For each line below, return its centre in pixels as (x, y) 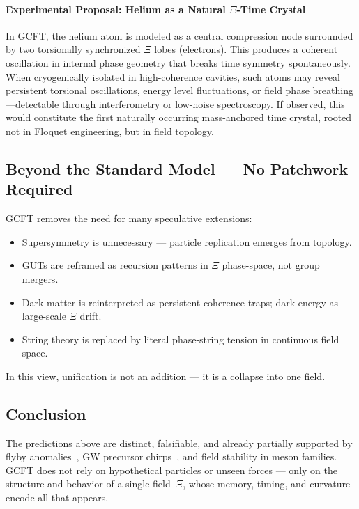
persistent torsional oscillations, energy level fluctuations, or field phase (158, 90)
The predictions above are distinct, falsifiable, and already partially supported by (179, 443)
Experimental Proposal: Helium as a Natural (116, 9)
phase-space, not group (271, 265)
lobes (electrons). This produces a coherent (246, 49)
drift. (91, 316)
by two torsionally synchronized (73, 49)
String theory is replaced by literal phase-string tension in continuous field (181, 339)
